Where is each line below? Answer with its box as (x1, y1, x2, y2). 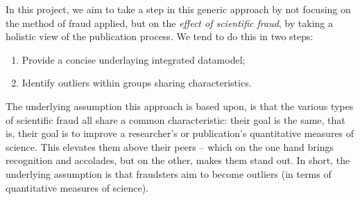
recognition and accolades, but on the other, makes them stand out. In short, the (6, 153, 350, 167)
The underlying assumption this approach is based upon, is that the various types (6, 98, 354, 113)
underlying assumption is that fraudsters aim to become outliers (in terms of (6, 166, 332, 181)
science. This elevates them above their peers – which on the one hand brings (6, 139, 334, 154)
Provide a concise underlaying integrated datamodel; (22, 52, 246, 66)
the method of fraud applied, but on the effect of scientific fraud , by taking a (6, 15, 333, 30)
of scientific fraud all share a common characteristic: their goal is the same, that (6, 112, 345, 127)
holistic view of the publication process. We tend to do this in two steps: (6, 29, 314, 44)
